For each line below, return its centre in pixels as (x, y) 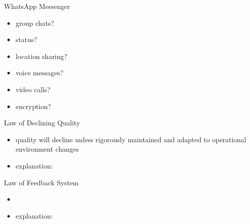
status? (26, 39)
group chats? (35, 23)
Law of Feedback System (41, 182)
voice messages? (40, 73)
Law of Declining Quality (42, 123)
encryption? (33, 106)
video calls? (33, 89)
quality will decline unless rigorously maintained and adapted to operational (131, 139)
